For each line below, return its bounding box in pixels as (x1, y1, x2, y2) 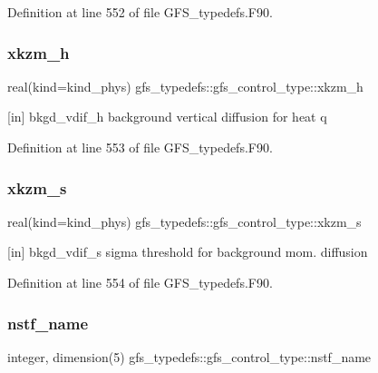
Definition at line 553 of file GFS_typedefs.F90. (7, 138, 273, 156)
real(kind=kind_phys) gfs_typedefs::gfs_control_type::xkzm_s (7, 211, 362, 231)
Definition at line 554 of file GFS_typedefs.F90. (7, 273, 273, 291)
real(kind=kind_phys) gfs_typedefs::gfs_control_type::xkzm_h (7, 76, 363, 95)
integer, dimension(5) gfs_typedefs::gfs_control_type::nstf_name (7, 347, 372, 366)
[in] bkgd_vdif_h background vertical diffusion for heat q (7, 107, 327, 126)
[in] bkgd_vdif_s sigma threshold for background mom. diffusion (7, 242, 368, 261)
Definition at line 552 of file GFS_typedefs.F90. (7, 3, 273, 21)
